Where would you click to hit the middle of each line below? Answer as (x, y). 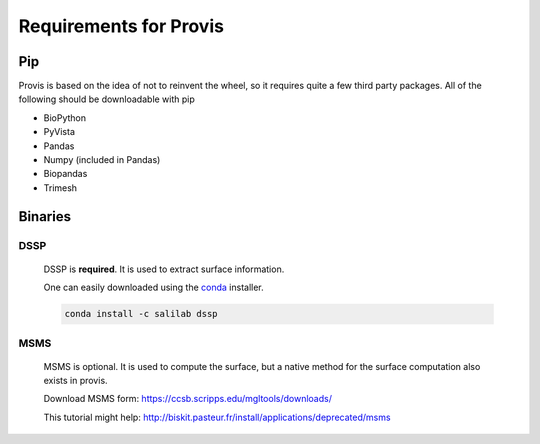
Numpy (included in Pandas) (102, 160)
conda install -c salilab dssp (141, 314)
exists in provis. (76, 381)
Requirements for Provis (121, 26)
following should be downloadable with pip (106, 99)
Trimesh (60, 187)
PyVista (59, 132)
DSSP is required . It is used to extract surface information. (164, 269)
